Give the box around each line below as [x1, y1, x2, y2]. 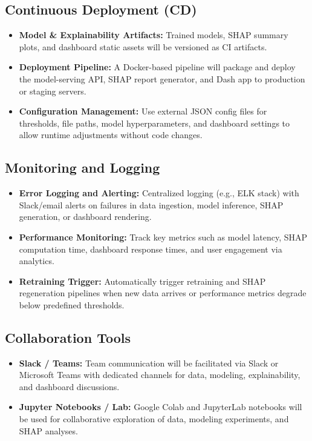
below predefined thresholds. [19, 298, 125, 311]
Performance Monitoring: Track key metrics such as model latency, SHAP [19, 230, 308, 243]
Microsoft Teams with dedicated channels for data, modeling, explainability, [19, 368, 301, 381]
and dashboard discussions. [19, 380, 120, 393]
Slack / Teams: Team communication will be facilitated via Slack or [19, 356, 279, 369]
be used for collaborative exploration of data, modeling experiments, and [19, 413, 289, 425]
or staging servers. [19, 84, 86, 97]
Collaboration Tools [5, 328, 131, 346]
